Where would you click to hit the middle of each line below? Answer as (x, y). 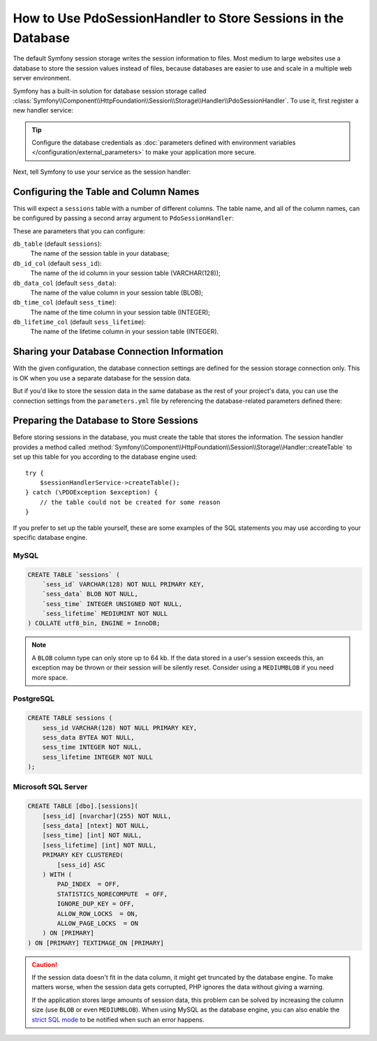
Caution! (45, 964)
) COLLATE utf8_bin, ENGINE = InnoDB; (94, 623)
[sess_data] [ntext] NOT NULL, (96, 826)
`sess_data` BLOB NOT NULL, (90, 594)
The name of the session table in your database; (100, 253)
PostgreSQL (34, 699)
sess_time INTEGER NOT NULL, (92, 747)
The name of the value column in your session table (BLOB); (117, 293)
